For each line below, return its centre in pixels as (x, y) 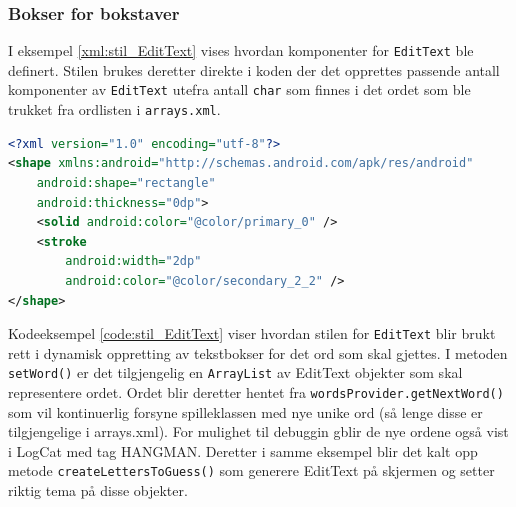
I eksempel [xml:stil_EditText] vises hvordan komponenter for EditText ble (241, 50)
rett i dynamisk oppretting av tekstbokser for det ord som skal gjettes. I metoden (258, 352)
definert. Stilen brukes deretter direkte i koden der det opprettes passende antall (254, 69)
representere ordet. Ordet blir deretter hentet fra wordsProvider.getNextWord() (256, 392)
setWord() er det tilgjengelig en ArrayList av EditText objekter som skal (235, 372)
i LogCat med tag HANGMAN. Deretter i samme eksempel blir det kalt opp (243, 450)
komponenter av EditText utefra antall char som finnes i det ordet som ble (239, 89)
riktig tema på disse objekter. (98, 490)
